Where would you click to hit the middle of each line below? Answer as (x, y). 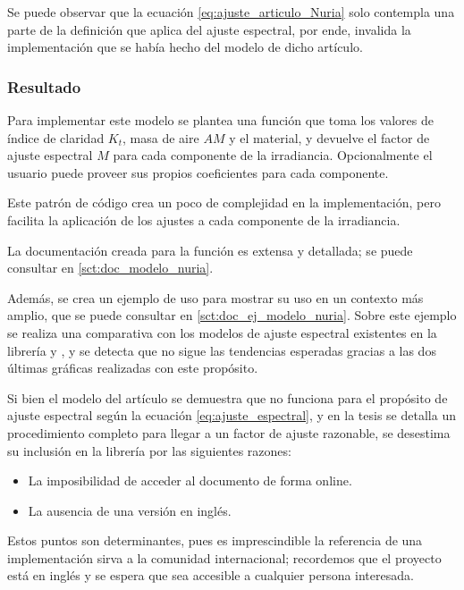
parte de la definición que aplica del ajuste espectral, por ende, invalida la (209, 29)
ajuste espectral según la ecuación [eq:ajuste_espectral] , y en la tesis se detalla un (232, 415)
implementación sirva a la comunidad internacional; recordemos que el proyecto (224, 557)
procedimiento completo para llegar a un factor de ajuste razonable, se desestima (229, 432)
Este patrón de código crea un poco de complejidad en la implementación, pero (224, 202)
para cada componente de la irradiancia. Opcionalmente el (273, 155)
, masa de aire (161, 137)
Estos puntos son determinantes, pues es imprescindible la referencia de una (215, 540)
